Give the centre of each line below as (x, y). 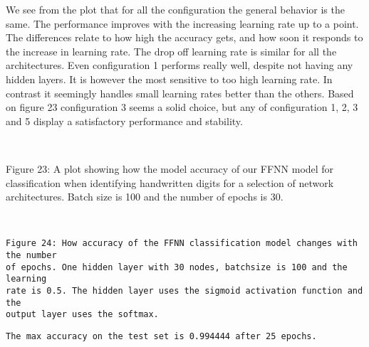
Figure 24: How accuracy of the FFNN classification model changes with (182, 244)
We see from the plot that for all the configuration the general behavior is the (175, 9)
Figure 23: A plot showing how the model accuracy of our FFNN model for (170, 168)
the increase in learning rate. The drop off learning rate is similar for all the (171, 51)
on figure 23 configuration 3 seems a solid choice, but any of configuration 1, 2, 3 (182, 107)
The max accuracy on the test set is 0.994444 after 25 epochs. (161, 336)
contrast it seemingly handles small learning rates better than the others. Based (180, 93)
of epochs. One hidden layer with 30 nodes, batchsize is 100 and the (177, 267)
